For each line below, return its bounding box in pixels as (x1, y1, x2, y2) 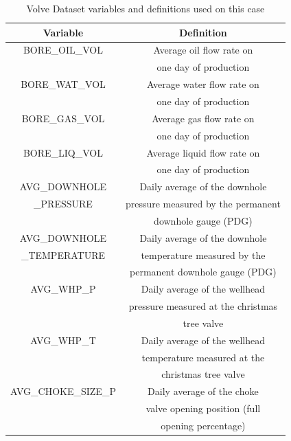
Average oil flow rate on (153, 43, 253, 57)
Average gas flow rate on (152, 111, 255, 125)
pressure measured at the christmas (128, 299, 278, 313)
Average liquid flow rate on (146, 145, 260, 159)
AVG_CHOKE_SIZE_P (10, 384, 116, 398)
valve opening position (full (145, 401, 261, 416)
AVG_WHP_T (30, 332, 96, 347)
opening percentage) (161, 418, 246, 432)
